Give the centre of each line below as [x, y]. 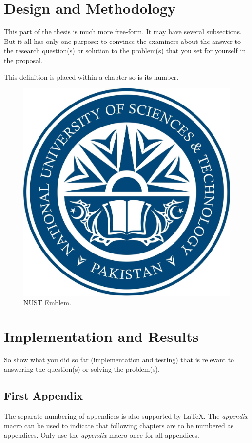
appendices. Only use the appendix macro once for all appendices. [102, 435]
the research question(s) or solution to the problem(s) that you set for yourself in [125, 51]
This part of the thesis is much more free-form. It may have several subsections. [123, 32]
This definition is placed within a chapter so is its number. [91, 76]
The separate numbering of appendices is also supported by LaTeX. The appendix [126, 416]
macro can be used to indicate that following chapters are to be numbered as [119, 425]
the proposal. [23, 60]
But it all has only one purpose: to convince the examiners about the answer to [122, 41]
